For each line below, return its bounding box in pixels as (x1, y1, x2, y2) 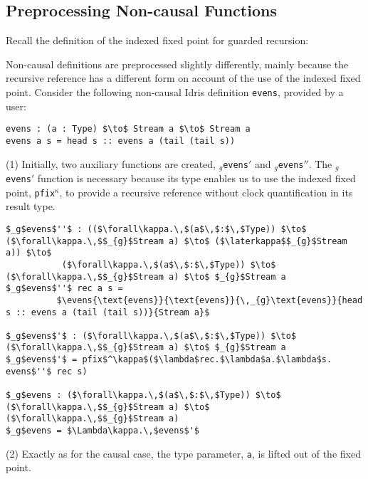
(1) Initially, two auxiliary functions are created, (6, 156, 216, 171)
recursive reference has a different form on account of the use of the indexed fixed (6, 70, 361, 85)
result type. (6, 199, 56, 214)
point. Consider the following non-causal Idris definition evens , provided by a (6, 84, 344, 99)
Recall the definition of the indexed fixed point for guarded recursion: (6, 33, 309, 48)
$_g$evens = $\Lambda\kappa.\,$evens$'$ (6, 426, 200, 436)
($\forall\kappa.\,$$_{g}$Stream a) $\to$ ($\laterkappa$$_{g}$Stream (6, 236, 347, 246)
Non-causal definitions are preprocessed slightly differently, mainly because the (6, 56, 349, 71)
